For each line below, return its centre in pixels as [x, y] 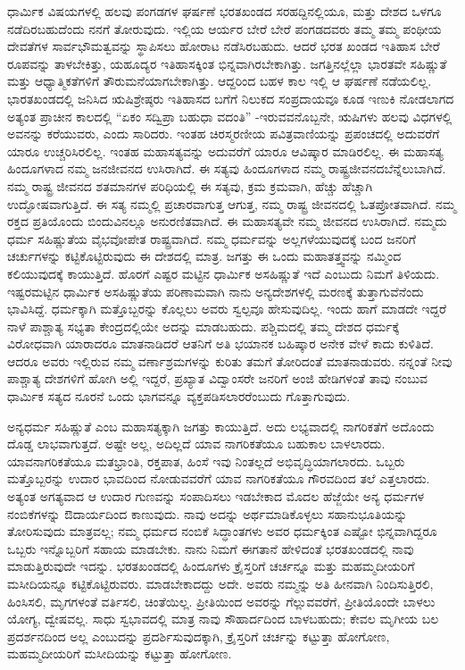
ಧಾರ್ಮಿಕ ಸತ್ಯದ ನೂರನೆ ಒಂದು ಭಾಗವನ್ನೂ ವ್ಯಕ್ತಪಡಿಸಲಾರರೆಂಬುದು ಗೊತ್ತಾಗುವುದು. [179, 396]
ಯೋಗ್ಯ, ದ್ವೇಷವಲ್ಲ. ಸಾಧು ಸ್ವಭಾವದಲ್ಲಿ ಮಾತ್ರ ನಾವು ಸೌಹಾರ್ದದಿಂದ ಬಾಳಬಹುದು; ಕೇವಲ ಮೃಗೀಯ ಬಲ [223, 619]
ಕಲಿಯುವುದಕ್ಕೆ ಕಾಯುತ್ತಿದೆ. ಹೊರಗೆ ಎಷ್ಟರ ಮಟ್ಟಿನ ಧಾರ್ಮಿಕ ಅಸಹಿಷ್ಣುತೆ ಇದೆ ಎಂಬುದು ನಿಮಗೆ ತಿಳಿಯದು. [224, 273]
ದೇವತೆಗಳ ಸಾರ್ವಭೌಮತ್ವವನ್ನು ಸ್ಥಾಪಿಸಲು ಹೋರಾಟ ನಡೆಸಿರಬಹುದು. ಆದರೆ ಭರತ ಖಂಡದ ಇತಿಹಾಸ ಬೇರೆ [224, 46]
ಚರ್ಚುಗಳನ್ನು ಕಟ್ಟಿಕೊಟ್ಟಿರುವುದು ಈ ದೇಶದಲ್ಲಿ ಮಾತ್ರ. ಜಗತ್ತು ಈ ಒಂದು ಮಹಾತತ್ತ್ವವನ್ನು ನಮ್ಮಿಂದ [204, 256]
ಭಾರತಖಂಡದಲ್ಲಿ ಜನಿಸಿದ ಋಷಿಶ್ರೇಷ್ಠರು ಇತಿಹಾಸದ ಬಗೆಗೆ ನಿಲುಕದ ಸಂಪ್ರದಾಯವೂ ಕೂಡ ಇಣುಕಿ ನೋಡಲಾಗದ [231, 98]
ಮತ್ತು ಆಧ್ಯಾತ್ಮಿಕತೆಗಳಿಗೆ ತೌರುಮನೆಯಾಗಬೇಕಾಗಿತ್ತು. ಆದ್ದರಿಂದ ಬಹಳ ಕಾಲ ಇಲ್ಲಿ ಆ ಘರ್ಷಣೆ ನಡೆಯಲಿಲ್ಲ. [220, 81]
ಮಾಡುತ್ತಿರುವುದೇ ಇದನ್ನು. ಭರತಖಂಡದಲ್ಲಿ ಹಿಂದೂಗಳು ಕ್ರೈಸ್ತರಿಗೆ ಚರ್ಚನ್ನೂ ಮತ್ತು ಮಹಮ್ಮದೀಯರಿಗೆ [211, 566]
